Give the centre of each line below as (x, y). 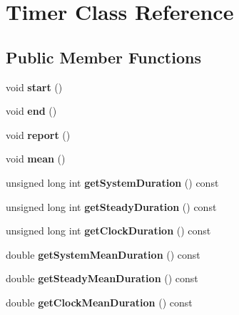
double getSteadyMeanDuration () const (102, 278)
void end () (31, 111)
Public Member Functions (103, 57)
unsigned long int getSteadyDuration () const (111, 206)
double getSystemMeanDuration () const (103, 254)
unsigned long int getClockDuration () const (108, 231)
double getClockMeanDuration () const (99, 302)
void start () (34, 87)
